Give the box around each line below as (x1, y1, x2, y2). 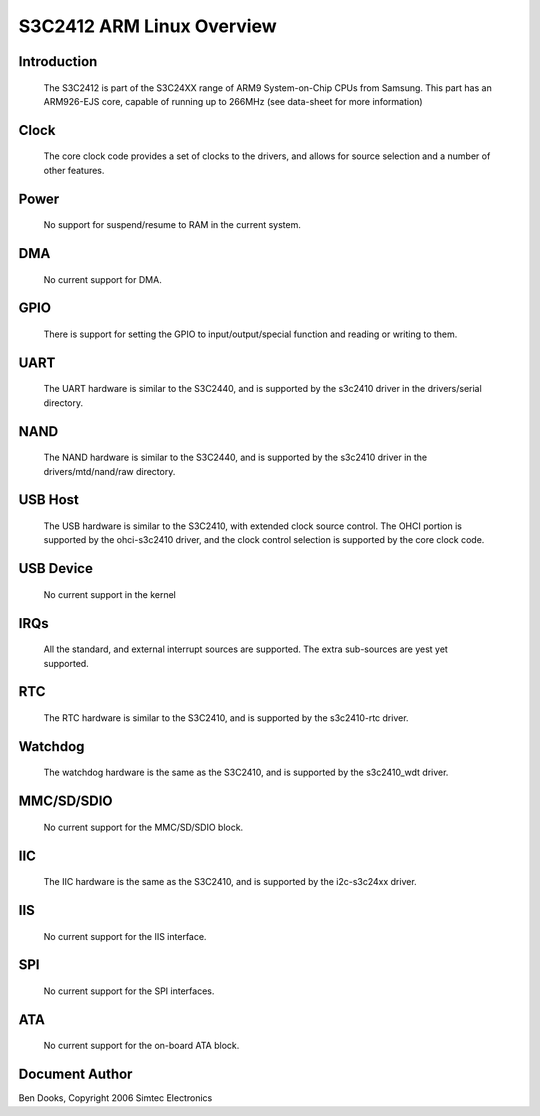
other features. (43, 164, 105, 176)
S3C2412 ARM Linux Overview (18, 15, 277, 37)
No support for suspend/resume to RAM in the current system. (43, 219, 302, 231)
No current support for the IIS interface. (43, 930, 207, 942)
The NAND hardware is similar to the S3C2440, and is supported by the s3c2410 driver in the (43, 451, 428, 464)
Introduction (18, 53, 98, 70)
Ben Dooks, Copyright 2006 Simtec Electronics (18, 1092, 213, 1104)
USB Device (18, 560, 94, 577)
